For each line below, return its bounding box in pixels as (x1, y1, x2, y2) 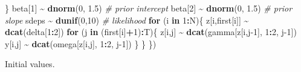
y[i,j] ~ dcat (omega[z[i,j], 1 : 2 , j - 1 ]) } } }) (5, 37, 157, 50)
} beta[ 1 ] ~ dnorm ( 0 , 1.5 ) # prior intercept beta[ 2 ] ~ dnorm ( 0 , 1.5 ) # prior (5, 2, 293, 14)
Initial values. (5, 57, 55, 70)
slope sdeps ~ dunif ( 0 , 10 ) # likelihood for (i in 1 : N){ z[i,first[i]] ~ (5, 13, 249, 26)
